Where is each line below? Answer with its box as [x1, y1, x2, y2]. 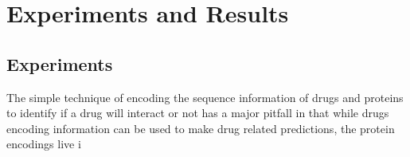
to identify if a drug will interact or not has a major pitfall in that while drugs [6, 104, 389, 121]
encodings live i [6, 135, 81, 152]
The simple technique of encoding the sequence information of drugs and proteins [6, 88, 404, 105]
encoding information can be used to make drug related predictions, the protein [6, 120, 395, 136]
